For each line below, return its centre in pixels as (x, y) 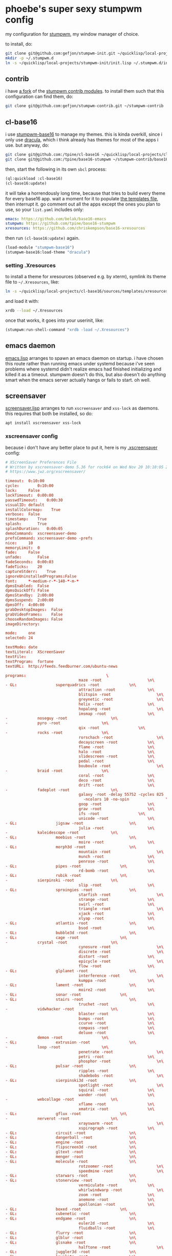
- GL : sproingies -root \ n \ (71, 890)
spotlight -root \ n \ (121, 1085)
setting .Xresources (31, 265)
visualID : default (25, 505)
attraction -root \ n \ (116, 690)
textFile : (16, 656)
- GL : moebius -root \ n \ (71, 838)
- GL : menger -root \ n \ (71, 1157)
